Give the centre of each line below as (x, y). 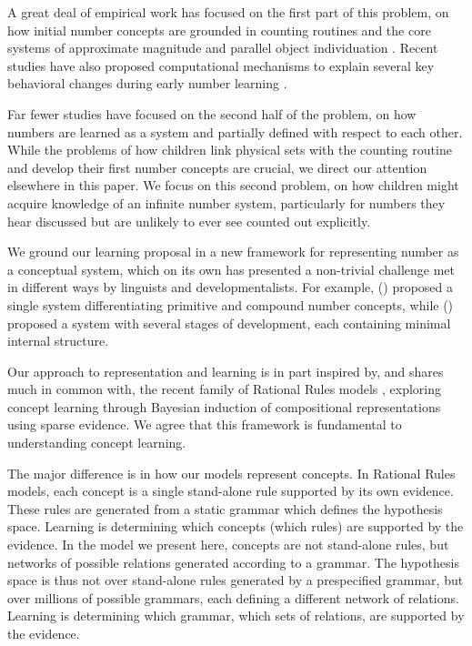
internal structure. (58, 341)
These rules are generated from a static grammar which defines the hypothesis (225, 508)
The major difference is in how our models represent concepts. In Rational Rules (231, 473)
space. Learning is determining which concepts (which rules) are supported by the (236, 526)
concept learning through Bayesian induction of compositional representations (224, 406)
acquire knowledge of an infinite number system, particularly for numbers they (226, 202)
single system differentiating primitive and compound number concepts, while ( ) (231, 304)
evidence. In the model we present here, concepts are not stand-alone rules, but (228, 545)
